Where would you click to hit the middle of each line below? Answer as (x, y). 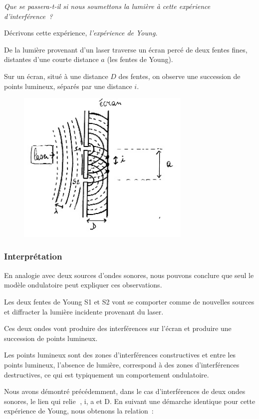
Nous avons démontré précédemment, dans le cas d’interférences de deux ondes (125, 391)
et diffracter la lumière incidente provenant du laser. (84, 311)
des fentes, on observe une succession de (179, 76)
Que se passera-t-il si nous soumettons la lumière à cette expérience (107, 6)
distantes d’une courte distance (51, 59)
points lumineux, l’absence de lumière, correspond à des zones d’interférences (122, 364)
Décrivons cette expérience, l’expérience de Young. (81, 33)
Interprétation (33, 256)
